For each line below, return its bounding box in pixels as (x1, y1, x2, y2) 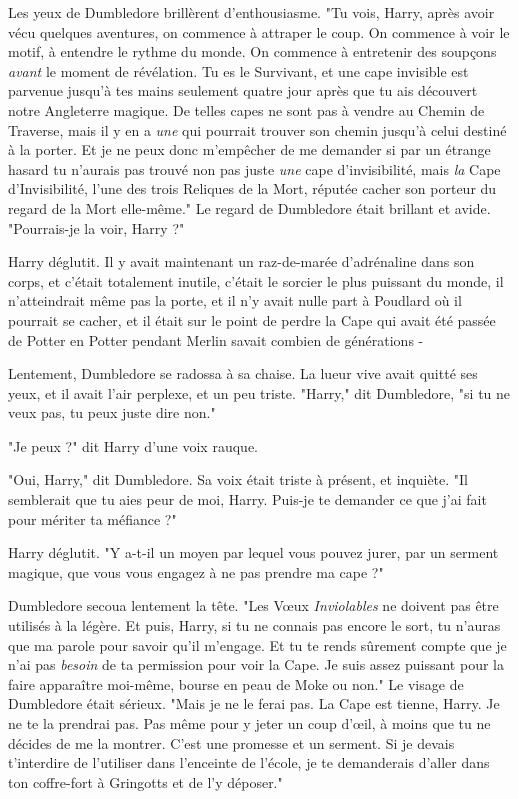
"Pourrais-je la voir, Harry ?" (8, 217, 185, 238)
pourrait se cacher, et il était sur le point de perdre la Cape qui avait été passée (8, 309, 496, 330)
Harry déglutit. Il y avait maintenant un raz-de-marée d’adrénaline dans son (8, 251, 475, 272)
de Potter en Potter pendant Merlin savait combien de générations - (8, 329, 424, 350)
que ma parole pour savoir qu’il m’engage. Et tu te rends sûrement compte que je (8, 634, 507, 655)
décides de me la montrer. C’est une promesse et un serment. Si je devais (8, 732, 455, 753)
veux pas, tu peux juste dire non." (8, 402, 216, 423)
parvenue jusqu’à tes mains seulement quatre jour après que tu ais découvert (8, 80, 478, 101)
